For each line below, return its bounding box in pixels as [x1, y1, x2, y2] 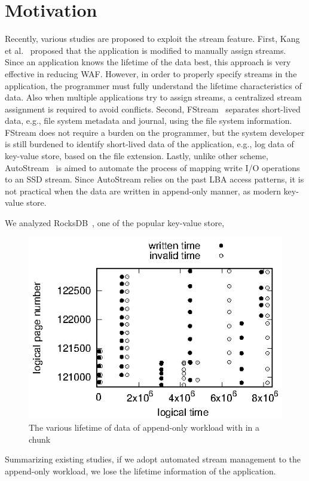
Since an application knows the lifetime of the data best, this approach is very [5, 56, 291, 68]
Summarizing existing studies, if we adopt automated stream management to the [5, 453, 301, 465]
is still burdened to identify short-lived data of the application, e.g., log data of [5, 138, 294, 150]
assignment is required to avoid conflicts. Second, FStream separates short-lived [5, 102, 301, 115]
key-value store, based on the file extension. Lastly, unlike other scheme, [5, 150, 268, 162]
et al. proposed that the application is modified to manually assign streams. [5, 44, 286, 56]
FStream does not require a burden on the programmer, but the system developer [5, 126, 305, 138]
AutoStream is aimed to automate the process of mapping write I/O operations [5, 161, 300, 173]
